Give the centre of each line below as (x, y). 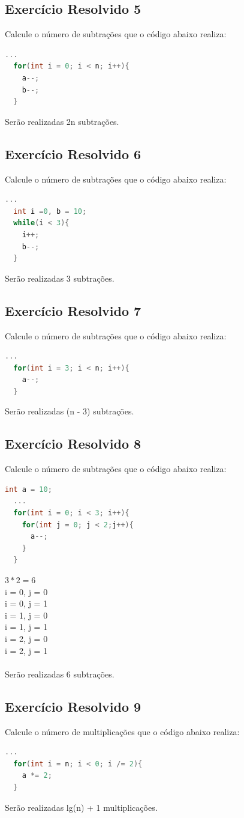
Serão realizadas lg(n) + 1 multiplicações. (81, 807)
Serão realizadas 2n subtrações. (62, 121)
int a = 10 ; (28, 489)
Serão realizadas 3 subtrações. (60, 278)
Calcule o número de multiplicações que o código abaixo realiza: (122, 731)
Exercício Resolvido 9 (73, 706)
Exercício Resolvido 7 (73, 310)
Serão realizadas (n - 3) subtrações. (70, 411)
